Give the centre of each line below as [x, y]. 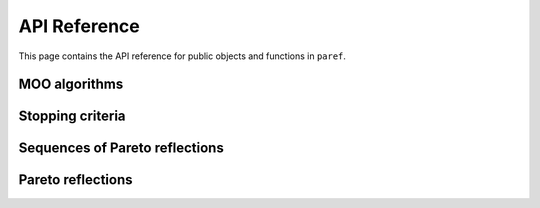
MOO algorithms [71, 84]
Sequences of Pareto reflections [121, 148]
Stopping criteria [72, 116]
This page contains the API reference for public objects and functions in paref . [182, 56]
